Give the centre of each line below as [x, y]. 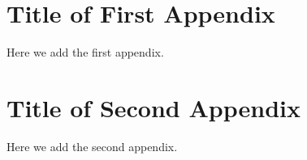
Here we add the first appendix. [85, 52]
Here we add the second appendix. [92, 146]
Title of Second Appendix [153, 107]
